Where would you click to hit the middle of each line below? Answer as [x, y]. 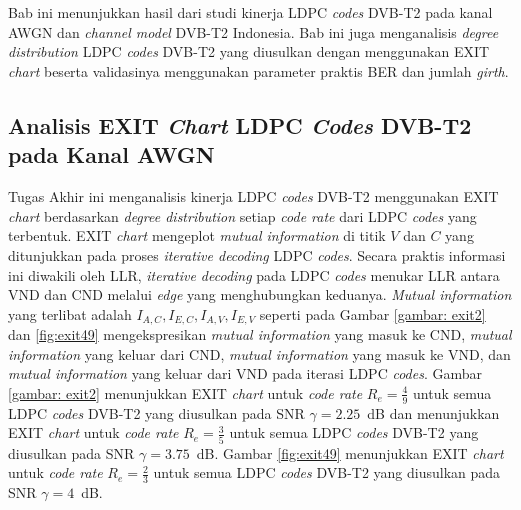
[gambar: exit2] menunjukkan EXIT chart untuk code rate [185, 392]
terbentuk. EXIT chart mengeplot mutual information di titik [197, 235]
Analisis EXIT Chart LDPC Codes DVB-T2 [240, 124]
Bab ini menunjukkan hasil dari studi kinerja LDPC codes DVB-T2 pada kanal [250, 12]
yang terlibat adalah [70, 313]
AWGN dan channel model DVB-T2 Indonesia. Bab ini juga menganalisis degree [253, 31]
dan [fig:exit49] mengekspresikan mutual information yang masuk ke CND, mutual [260, 334]
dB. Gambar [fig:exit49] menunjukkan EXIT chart [350, 452]
